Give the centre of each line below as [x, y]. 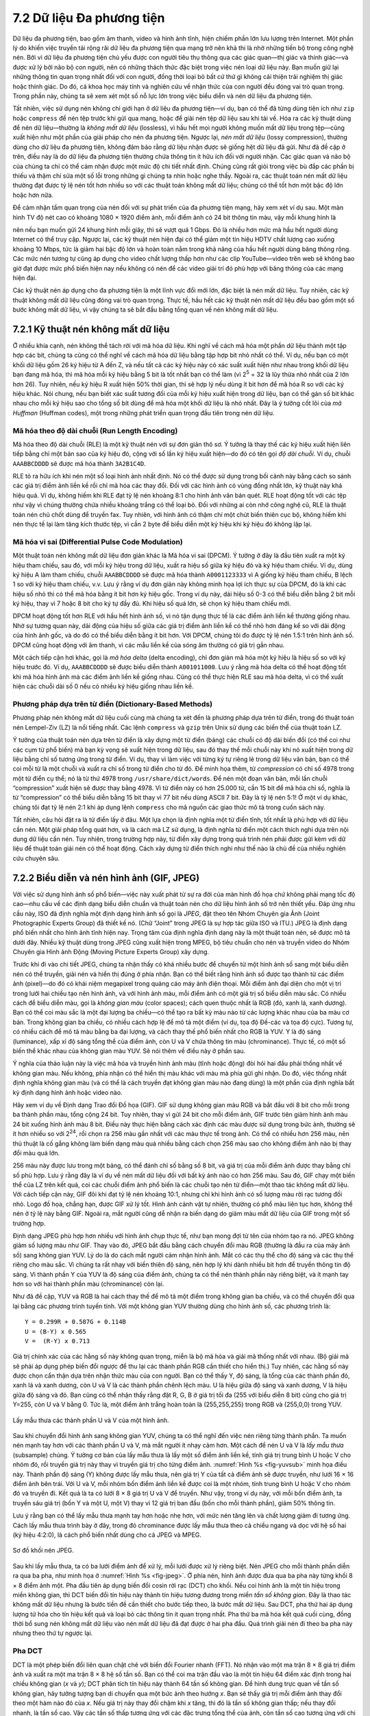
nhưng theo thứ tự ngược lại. [53, 1633]
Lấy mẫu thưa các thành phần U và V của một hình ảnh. [91, 1420]
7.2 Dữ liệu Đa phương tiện [89, 18]
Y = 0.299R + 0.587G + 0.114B [76, 1322]
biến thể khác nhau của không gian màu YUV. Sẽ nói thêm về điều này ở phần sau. [129, 1051]
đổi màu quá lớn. [36, 1152]
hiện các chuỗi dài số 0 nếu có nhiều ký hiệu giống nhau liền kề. [103, 686]
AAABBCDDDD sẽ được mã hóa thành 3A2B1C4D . [79, 463]
